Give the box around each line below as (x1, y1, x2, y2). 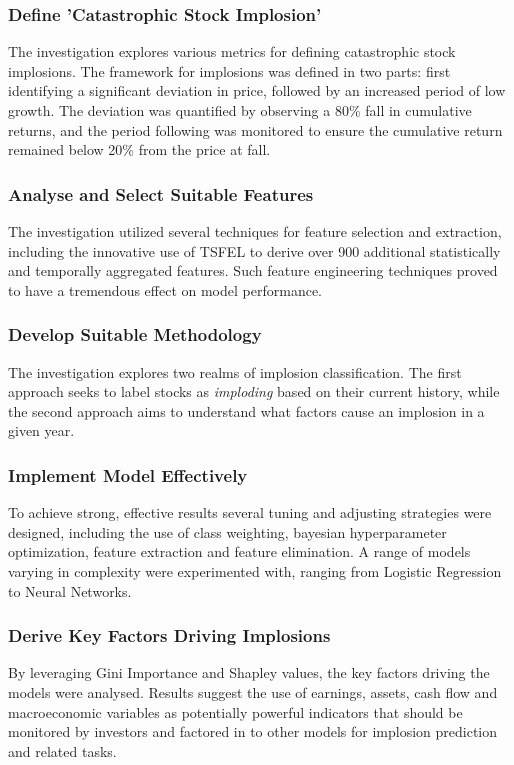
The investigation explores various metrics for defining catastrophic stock (8, 41, 456, 62)
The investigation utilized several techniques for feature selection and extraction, (8, 221, 502, 241)
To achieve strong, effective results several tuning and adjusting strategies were (8, 502, 492, 523)
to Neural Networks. (8, 580, 132, 601)
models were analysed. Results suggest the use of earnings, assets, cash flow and (8, 681, 498, 702)
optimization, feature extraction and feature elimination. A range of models (8, 541, 471, 562)
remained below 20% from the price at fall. (8, 139, 271, 160)
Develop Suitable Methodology (8, 322, 262, 347)
